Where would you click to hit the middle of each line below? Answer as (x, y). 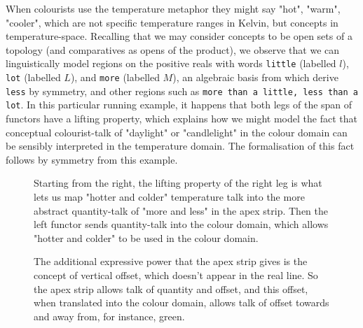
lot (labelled (33, 77)
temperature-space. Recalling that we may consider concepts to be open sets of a (179, 36)
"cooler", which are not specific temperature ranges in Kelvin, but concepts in (172, 22)
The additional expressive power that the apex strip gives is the (171, 261)
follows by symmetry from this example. (92, 159)
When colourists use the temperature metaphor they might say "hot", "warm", (173, 8)
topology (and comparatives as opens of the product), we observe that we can (173, 49)
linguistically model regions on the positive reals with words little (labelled (171, 63)
